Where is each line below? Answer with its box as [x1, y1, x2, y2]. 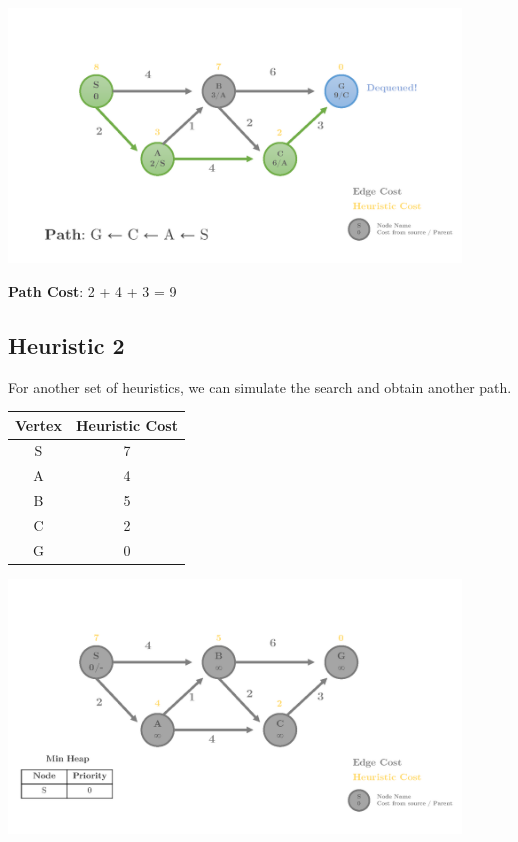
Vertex [15, 414, 62, 435]
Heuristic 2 [8, 329, 125, 360]
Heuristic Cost [75, 414, 178, 435]
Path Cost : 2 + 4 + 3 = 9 [8, 280, 177, 301]
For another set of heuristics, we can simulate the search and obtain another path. [8, 376, 512, 397]
